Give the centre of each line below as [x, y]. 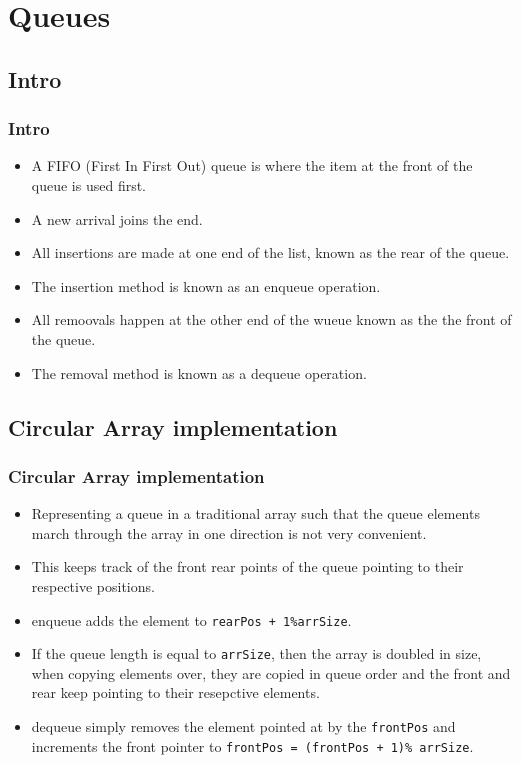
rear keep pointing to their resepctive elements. [175, 692]
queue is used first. [89, 184]
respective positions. [93, 585]
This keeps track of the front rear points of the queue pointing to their [247, 566]
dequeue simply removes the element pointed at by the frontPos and [243, 726]
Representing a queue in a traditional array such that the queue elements [255, 513]
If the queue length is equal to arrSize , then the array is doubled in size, [256, 653]
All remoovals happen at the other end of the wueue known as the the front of [271, 319]
